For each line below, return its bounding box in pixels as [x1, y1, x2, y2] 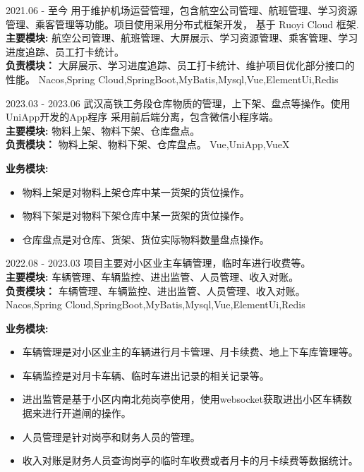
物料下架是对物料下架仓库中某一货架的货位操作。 [22, 208, 250, 223]
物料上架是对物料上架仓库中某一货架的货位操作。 [22, 184, 250, 199]
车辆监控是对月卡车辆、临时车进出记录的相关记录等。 [22, 368, 269, 382]
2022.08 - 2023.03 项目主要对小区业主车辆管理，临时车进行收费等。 [6, 255, 311, 270]
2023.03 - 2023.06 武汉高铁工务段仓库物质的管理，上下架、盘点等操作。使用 [6, 95, 351, 110]
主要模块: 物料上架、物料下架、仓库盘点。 [6, 123, 200, 138]
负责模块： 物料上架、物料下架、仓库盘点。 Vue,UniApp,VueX [6, 137, 290, 152]
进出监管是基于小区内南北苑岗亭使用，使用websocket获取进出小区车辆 [22, 392, 342, 406]
